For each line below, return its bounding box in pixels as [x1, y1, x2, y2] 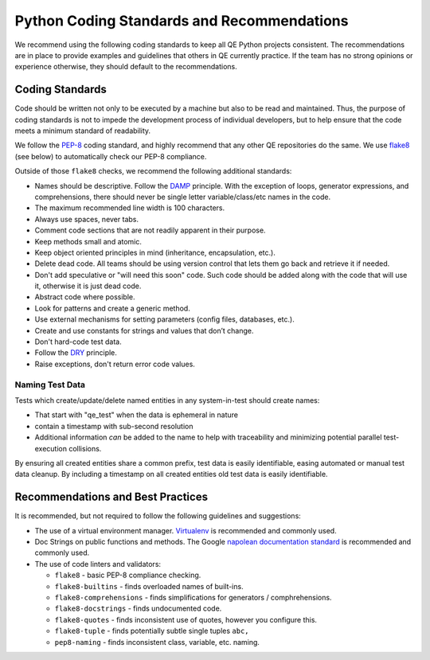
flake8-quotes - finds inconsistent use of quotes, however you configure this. [54, 615, 318, 624]
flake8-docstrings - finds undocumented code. [54, 603, 222, 613]
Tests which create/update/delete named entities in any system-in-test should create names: [14, 395, 320, 405]
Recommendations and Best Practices [14, 490, 209, 504]
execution [34, 443, 68, 453]
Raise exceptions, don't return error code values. [34, 359, 195, 369]
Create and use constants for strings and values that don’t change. [34, 326, 254, 335]
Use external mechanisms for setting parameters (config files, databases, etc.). [34, 314, 295, 324]
